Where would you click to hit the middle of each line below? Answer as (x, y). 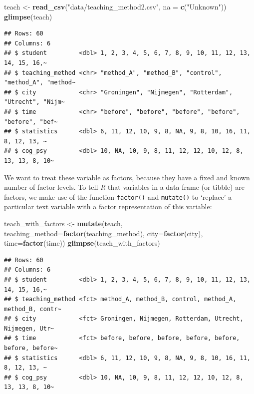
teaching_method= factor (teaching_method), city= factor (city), (104, 233)
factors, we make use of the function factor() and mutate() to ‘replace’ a (118, 197)
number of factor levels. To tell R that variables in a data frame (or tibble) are (124, 187)
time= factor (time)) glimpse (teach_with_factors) (82, 243)
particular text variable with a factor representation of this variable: (108, 206)
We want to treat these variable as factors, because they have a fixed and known (127, 177)
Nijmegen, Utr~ (29, 328)
